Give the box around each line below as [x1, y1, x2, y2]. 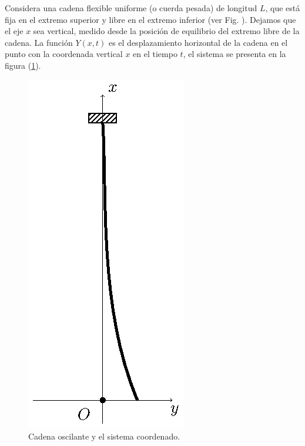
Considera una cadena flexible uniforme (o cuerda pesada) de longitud [5, 2, 257, 14]
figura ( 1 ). [5, 59, 41, 71]
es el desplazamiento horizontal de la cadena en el [108, 36, 288, 48]
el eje [5, 25, 24, 37]
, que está [265, 2, 300, 14]
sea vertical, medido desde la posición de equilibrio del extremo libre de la [33, 25, 300, 37]
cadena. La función [5, 36, 73, 48]
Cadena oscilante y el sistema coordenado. [28, 430, 180, 442]
